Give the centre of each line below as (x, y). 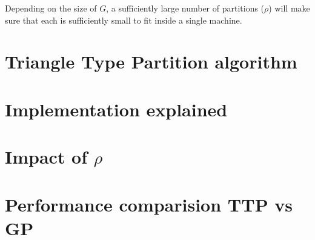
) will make (289, 8)
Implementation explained (116, 109)
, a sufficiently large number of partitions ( (185, 8)
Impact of (46, 157)
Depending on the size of (51, 8)
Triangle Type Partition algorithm (151, 62)
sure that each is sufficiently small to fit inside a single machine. (124, 20)
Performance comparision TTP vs (149, 204)
